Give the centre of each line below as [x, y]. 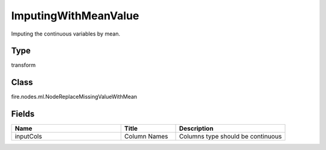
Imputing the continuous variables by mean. [66, 34]
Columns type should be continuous [230, 137]
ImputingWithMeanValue [75, 16]
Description [196, 128]
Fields [23, 114]
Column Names [146, 137]
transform [24, 65]
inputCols [28, 137]
